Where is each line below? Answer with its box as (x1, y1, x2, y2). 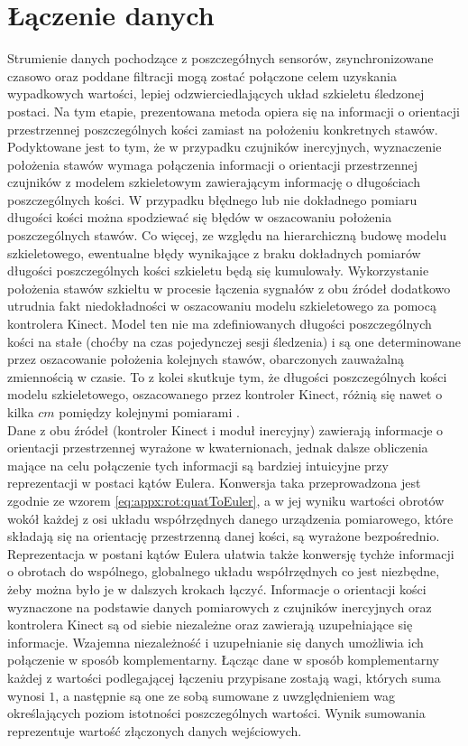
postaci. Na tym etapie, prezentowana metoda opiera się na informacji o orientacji (7, 101, 460, 120)
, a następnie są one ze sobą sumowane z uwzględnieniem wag (55, 685, 396, 704)
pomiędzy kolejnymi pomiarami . (59, 403, 240, 421)
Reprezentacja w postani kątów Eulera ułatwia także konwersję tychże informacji (7, 544, 454, 563)
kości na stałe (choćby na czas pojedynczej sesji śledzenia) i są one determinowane (7, 331, 461, 350)
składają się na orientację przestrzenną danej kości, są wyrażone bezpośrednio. (7, 527, 440, 546)
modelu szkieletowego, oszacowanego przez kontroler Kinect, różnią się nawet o (7, 385, 443, 404)
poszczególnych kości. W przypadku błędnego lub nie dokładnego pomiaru (7, 190, 418, 209)
